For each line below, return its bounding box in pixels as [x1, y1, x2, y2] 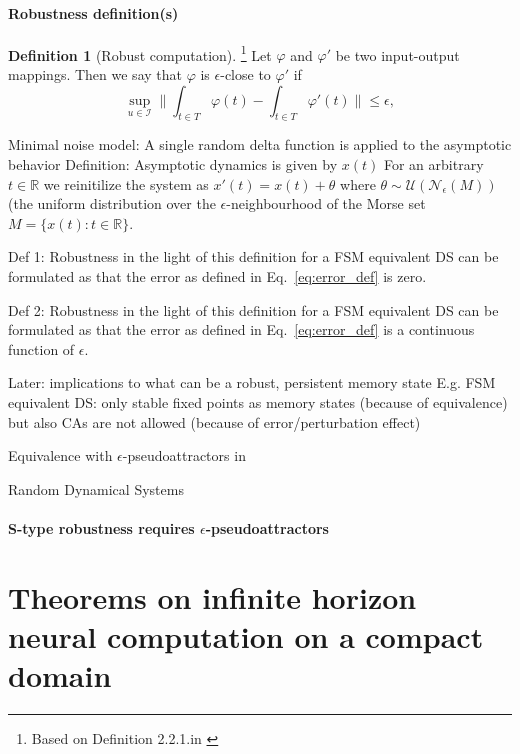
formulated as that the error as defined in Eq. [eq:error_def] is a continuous [8, 319, 475, 340]
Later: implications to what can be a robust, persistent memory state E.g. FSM [8, 372, 496, 393]
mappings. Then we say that [8, 64, 182, 85]
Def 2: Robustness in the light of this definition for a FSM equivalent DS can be [8, 299, 499, 320]
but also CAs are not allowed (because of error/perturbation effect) [8, 411, 421, 432]
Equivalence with [8, 445, 113, 466]
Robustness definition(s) [8, 2, 179, 23]
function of [8, 338, 75, 359]
